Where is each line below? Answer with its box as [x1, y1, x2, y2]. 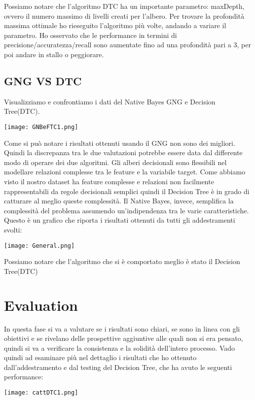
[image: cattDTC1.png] [4, 389, 78, 397]
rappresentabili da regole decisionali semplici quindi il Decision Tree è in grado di [4, 186, 250, 196]
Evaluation [4, 295, 78, 315]
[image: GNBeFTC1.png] [4, 123, 78, 131]
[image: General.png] [4, 242, 75, 249]
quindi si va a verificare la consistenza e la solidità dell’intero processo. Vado [4, 342, 235, 353]
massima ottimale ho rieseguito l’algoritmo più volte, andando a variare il [4, 20, 226, 31]
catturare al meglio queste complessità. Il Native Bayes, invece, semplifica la [4, 196, 234, 206]
